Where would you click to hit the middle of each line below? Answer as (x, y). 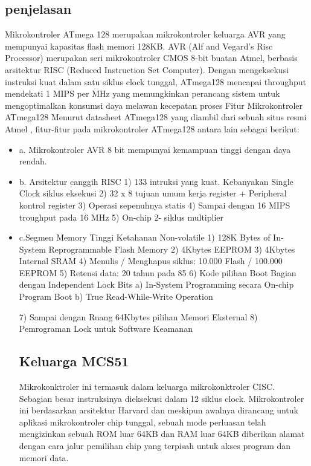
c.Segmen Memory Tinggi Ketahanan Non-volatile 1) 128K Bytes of (145, 237)
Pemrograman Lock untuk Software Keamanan (106, 328)
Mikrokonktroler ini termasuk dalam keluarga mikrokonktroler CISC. (147, 387)
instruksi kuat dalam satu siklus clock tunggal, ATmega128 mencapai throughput (156, 81)
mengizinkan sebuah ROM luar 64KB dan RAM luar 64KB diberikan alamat (162, 434)
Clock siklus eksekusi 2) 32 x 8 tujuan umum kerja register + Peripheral (153, 193)
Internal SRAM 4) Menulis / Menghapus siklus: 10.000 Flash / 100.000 (151, 261)
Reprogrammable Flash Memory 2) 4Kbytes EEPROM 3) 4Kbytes (172, 249)
